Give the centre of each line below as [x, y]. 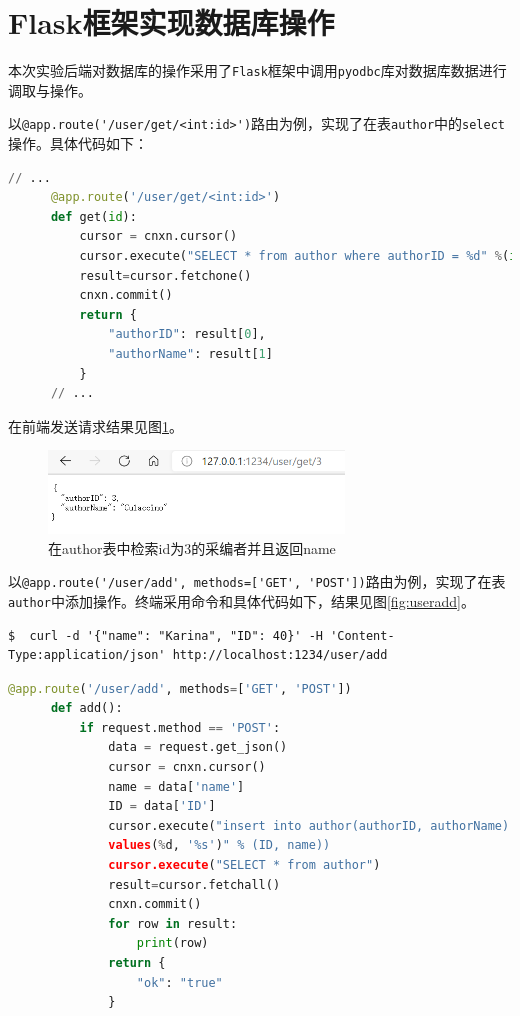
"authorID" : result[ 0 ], [187, 334]
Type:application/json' [87, 655]
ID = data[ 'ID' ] [162, 806]
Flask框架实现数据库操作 [171, 22]
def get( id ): [93, 216]
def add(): [86, 708]
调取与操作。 [50, 89]
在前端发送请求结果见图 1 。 [95, 425]
